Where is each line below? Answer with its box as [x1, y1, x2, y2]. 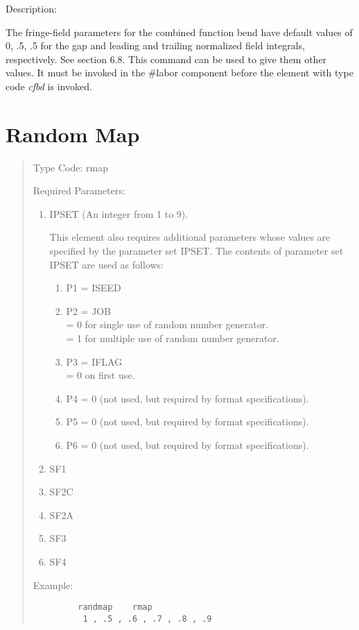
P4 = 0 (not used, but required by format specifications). [66, 391, 309, 405]
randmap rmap [78, 602, 152, 613]
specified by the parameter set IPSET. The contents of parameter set [49, 244, 344, 258]
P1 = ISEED [66, 280, 121, 295]
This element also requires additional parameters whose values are [49, 230, 331, 244]
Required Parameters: [33, 183, 125, 198]
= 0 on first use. [66, 368, 135, 382]
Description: [6, 1, 57, 15]
